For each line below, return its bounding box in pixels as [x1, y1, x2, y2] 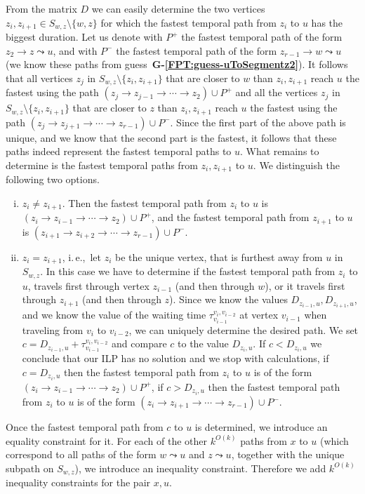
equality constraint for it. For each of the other [6, 433, 208, 448]
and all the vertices [235, 85, 318, 100]
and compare [112, 336, 167, 351]
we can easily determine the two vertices [91, 1, 265, 15]
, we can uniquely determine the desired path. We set [128, 322, 359, 337]
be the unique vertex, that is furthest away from [115, 249, 323, 264]
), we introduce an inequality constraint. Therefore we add [74, 460, 326, 475]
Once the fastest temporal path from [6, 420, 164, 434]
